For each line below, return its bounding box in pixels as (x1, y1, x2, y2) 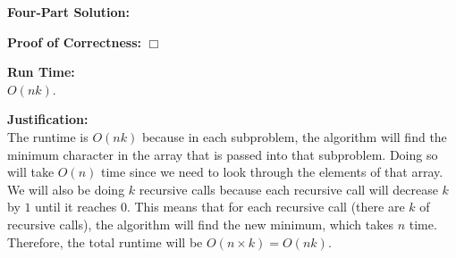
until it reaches (35, 197, 117, 216)
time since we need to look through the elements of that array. (101, 162, 443, 181)
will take (7, 162, 55, 181)
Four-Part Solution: (7, 3, 131, 21)
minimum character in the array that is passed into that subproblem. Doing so (7, 145, 438, 163)
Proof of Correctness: (7, 32, 142, 51)
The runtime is (7, 127, 89, 146)
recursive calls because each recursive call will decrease (139, 179, 438, 198)
